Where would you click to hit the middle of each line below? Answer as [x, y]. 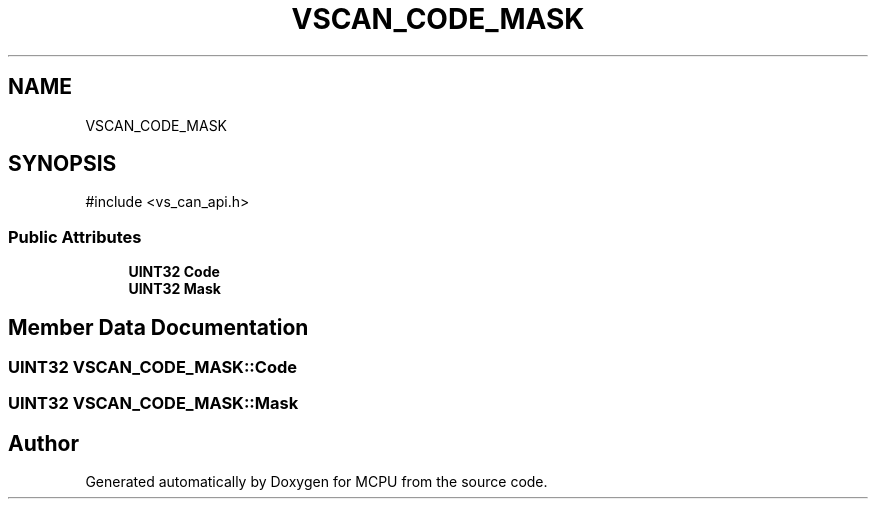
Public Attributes [75, 236]
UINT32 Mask [174, 289]
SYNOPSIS [62, 164]
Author [43, 443]
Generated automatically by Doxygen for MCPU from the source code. [316, 482]
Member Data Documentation [158, 327]
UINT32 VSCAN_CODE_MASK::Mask [153, 403]
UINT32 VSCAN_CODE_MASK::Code [152, 367]
